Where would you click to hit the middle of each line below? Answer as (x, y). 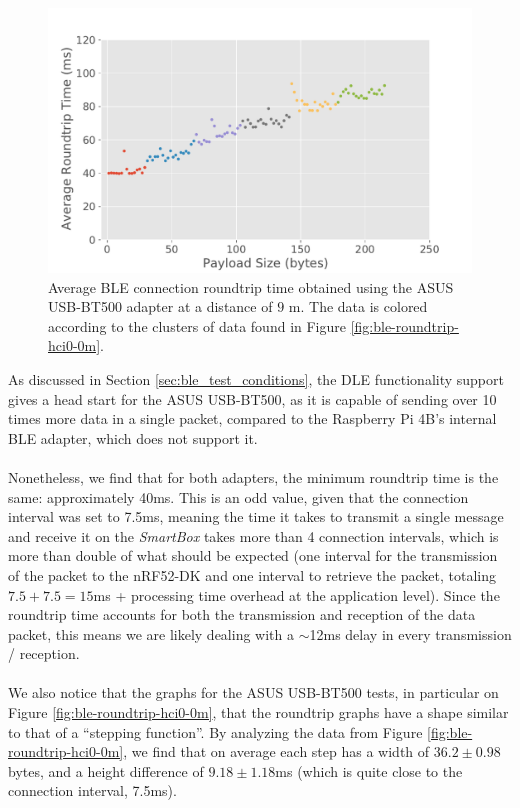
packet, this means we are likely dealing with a (151, 633)
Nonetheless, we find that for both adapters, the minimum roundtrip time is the (253, 476)
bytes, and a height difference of (106, 770)
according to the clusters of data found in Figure (197, 325)
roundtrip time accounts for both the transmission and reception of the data (242, 614)
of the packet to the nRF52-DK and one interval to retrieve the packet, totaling (252, 574)
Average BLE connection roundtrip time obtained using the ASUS (251, 286)
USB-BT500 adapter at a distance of (160, 306)
